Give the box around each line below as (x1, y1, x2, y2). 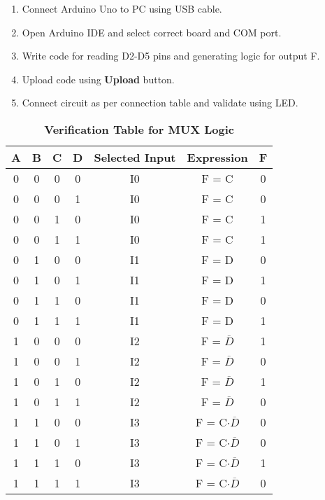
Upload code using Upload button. (22, 71, 175, 86)
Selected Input (94, 148, 176, 165)
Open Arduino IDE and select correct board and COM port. (22, 25, 282, 39)
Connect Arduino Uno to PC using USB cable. (22, 1, 222, 15)
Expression (187, 148, 248, 165)
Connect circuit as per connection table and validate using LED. (22, 95, 298, 110)
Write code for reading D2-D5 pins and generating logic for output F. (22, 48, 320, 63)
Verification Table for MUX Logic (44, 120, 234, 137)
